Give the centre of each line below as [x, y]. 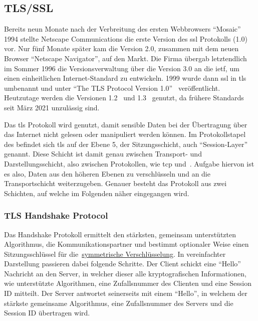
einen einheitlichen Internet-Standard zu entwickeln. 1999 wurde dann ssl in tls [125, 78]
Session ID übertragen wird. [47, 313]
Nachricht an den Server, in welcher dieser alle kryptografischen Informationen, [125, 273]
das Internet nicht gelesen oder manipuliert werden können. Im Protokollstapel [125, 134]
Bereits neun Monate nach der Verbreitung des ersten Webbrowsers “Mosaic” [122, 29]
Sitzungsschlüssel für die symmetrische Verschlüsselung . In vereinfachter [115, 254]
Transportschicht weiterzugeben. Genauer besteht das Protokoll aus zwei [115, 183]
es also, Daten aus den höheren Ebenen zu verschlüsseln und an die [107, 173]
